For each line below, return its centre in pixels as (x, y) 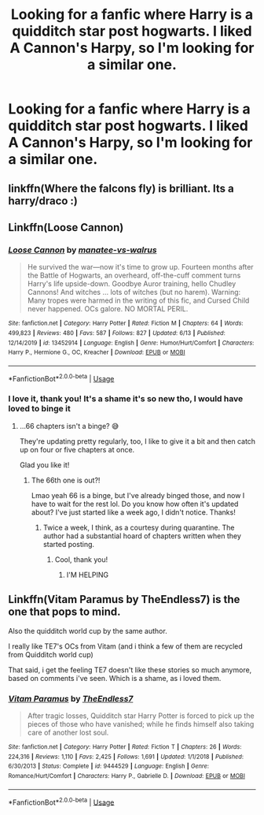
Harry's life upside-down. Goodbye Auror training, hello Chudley (132, 284)
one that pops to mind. (64, 612)
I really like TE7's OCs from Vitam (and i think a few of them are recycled (126, 646)
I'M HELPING (87, 575)
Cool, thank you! (81, 559)
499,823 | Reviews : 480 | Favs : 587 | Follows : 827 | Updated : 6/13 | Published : (117, 333)
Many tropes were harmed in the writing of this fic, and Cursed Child (138, 300)
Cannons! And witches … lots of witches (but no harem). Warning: (134, 292)
